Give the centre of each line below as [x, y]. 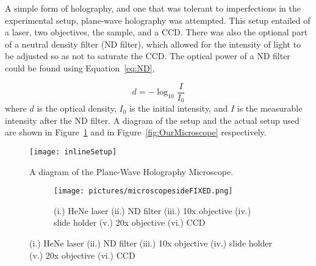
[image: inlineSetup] [73, 152]
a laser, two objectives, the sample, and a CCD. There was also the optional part [156, 32]
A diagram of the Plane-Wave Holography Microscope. [131, 171]
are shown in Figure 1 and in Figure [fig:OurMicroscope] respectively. [136, 132]
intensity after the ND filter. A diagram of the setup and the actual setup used [152, 120]
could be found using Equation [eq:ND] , [80, 67]
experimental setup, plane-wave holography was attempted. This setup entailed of [158, 20]
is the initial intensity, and [179, 108]
